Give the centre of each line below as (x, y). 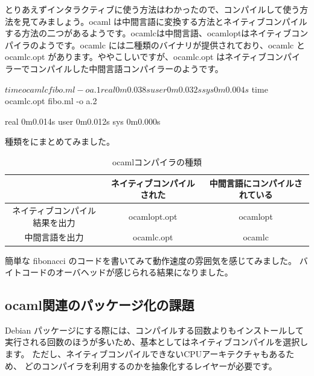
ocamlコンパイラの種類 (157, 161)
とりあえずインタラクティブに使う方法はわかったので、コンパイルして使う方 (157, 9)
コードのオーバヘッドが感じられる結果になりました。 (127, 272)
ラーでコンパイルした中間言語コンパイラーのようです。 (114, 68)
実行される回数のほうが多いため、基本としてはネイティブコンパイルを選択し (157, 342)
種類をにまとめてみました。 (60, 141)
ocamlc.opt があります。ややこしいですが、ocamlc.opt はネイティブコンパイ (153, 57)
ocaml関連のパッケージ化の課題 (100, 305)
